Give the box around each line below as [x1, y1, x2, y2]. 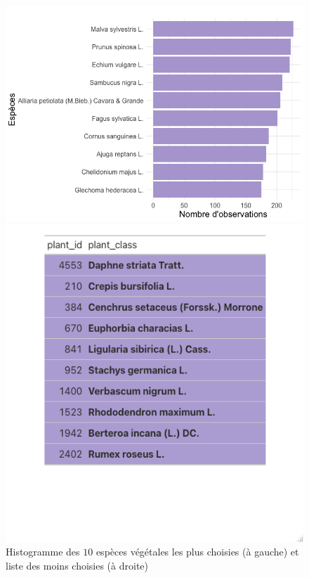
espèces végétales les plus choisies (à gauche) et [96, 544, 299, 559]
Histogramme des [6, 544, 80, 559]
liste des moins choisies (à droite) [6, 558, 148, 572]
